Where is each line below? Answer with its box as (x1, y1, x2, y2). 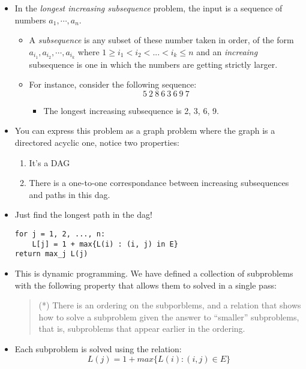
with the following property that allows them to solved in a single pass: (14, 278, 277, 291)
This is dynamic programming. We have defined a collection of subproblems (14, 266, 293, 279)
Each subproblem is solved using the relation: (14, 342, 182, 355)
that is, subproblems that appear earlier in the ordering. (38, 322, 245, 335)
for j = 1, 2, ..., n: (14, 229, 106, 238)
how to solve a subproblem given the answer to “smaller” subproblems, (38, 310, 299, 323)
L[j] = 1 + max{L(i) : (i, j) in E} (32, 239, 178, 248)
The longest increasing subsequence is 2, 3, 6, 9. (43, 104, 219, 116)
